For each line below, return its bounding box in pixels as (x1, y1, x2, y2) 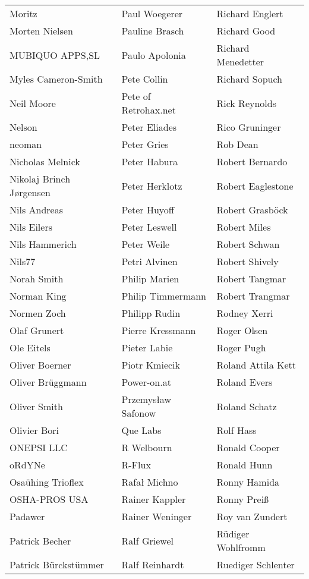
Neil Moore (10, 96, 56, 110)
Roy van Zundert (216, 509, 288, 523)
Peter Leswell (121, 220, 177, 234)
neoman (10, 137, 42, 151)
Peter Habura (121, 155, 178, 168)
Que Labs (121, 423, 162, 437)
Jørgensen (10, 185, 51, 199)
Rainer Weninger (121, 509, 192, 523)
